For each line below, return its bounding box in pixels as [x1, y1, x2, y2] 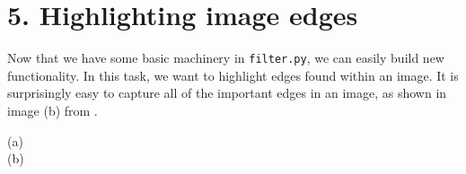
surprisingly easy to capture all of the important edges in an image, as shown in [7, 83, 447, 102]
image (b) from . [7, 100, 98, 119]
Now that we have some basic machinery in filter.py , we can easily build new [7, 48, 444, 67]
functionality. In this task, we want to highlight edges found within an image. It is [7, 65, 459, 84]
